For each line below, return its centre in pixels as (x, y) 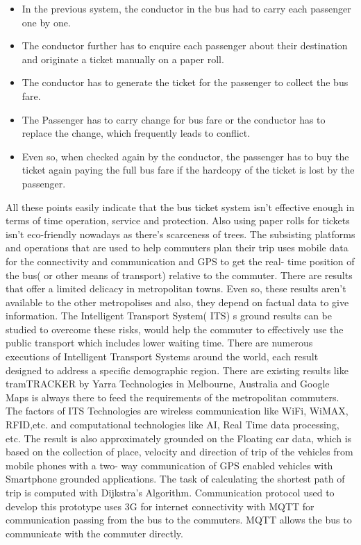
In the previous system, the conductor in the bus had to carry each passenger (186, 8)
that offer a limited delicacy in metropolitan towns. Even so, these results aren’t (176, 288)
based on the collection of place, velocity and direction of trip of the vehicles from (179, 452)
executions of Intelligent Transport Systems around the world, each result (162, 357)
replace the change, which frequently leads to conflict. (136, 133)
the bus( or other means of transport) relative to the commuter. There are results (179, 275)
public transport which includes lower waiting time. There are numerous (159, 343)
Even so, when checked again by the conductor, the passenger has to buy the (185, 156)
